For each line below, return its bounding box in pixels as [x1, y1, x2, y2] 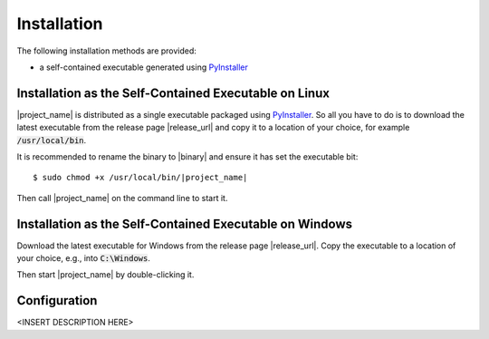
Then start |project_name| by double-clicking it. [16, 269, 195, 280]
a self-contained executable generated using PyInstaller [39, 62, 248, 73]
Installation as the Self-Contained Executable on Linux [16, 85, 331, 101]
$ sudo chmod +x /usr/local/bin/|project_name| [33, 172, 248, 183]
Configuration [16, 293, 98, 308]
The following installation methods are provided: [16, 45, 197, 56]
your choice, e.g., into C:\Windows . [16, 253, 151, 264]
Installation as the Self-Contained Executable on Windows [16, 216, 353, 231]
